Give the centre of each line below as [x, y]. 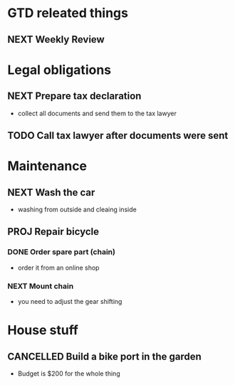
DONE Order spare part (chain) [62, 252]
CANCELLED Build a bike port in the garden [104, 356]
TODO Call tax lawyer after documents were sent [118, 136]
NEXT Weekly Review [56, 39]
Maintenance [47, 166]
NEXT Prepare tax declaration [74, 96]
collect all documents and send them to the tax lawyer [97, 113]
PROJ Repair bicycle [53, 232]
